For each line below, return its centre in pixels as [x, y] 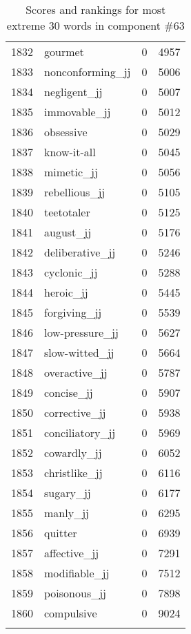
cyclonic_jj [71, 272]
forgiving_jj [73, 312]
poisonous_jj [75, 593]
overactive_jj [76, 372]
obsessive [66, 132]
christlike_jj [73, 473]
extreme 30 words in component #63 [95, 25]
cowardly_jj [73, 453]
